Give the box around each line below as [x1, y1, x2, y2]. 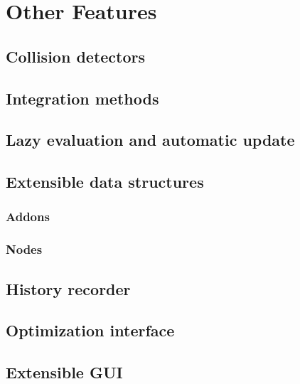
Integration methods [6, 87, 159, 109]
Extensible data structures [6, 171, 204, 193]
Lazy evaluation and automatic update [6, 129, 295, 151]
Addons [6, 208, 50, 225]
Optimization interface [6, 319, 175, 341]
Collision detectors [6, 45, 146, 67]
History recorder [6, 277, 131, 299]
